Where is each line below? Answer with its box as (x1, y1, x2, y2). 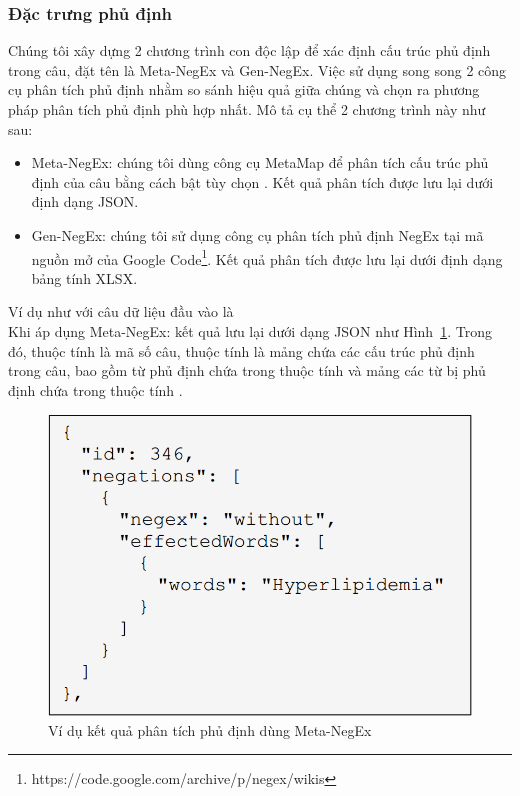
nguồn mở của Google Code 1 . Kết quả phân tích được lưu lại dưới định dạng (31, 245, 503, 269)
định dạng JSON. (31, 191, 139, 212)
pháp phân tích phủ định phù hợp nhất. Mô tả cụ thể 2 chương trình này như (8, 99, 486, 119)
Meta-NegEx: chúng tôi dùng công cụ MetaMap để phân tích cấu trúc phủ (31, 152, 489, 173)
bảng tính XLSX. (31, 267, 138, 288)
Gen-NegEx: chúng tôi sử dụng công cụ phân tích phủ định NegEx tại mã (31, 224, 484, 245)
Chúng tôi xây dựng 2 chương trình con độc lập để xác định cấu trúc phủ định (8, 40, 491, 61)
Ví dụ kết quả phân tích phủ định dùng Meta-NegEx (48, 719, 372, 740)
